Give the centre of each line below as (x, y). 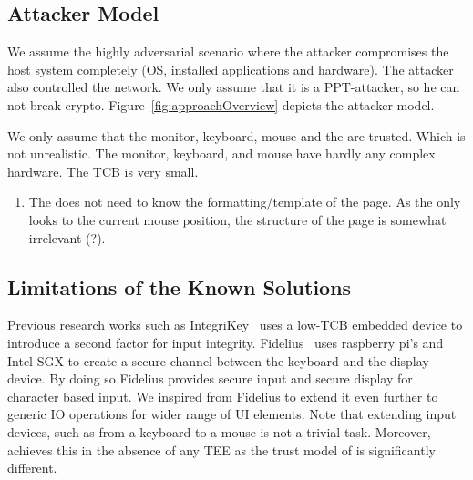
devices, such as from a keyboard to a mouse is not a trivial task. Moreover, (219, 431)
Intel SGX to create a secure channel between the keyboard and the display (218, 360)
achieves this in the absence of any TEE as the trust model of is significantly (221, 449)
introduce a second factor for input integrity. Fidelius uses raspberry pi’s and (226, 342)
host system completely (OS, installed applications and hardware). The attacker (231, 69)
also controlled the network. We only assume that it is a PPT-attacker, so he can (234, 87)
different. (32, 468)
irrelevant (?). (67, 237)
